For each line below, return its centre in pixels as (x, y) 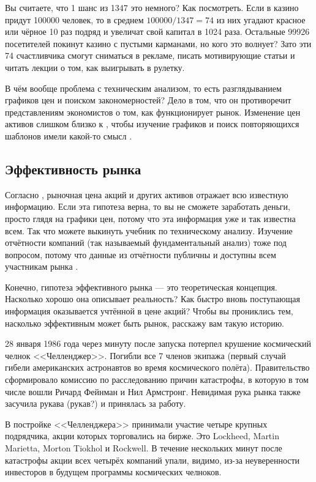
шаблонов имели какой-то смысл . (69, 135)
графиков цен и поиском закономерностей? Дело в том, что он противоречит (148, 100)
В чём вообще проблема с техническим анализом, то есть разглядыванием (143, 88)
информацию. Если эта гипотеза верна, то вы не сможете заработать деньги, (148, 206)
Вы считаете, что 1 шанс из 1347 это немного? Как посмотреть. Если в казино (152, 7)
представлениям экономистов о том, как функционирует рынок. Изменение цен (153, 112)
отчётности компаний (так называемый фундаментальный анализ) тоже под (146, 243)
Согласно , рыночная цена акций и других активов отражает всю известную (147, 194)
